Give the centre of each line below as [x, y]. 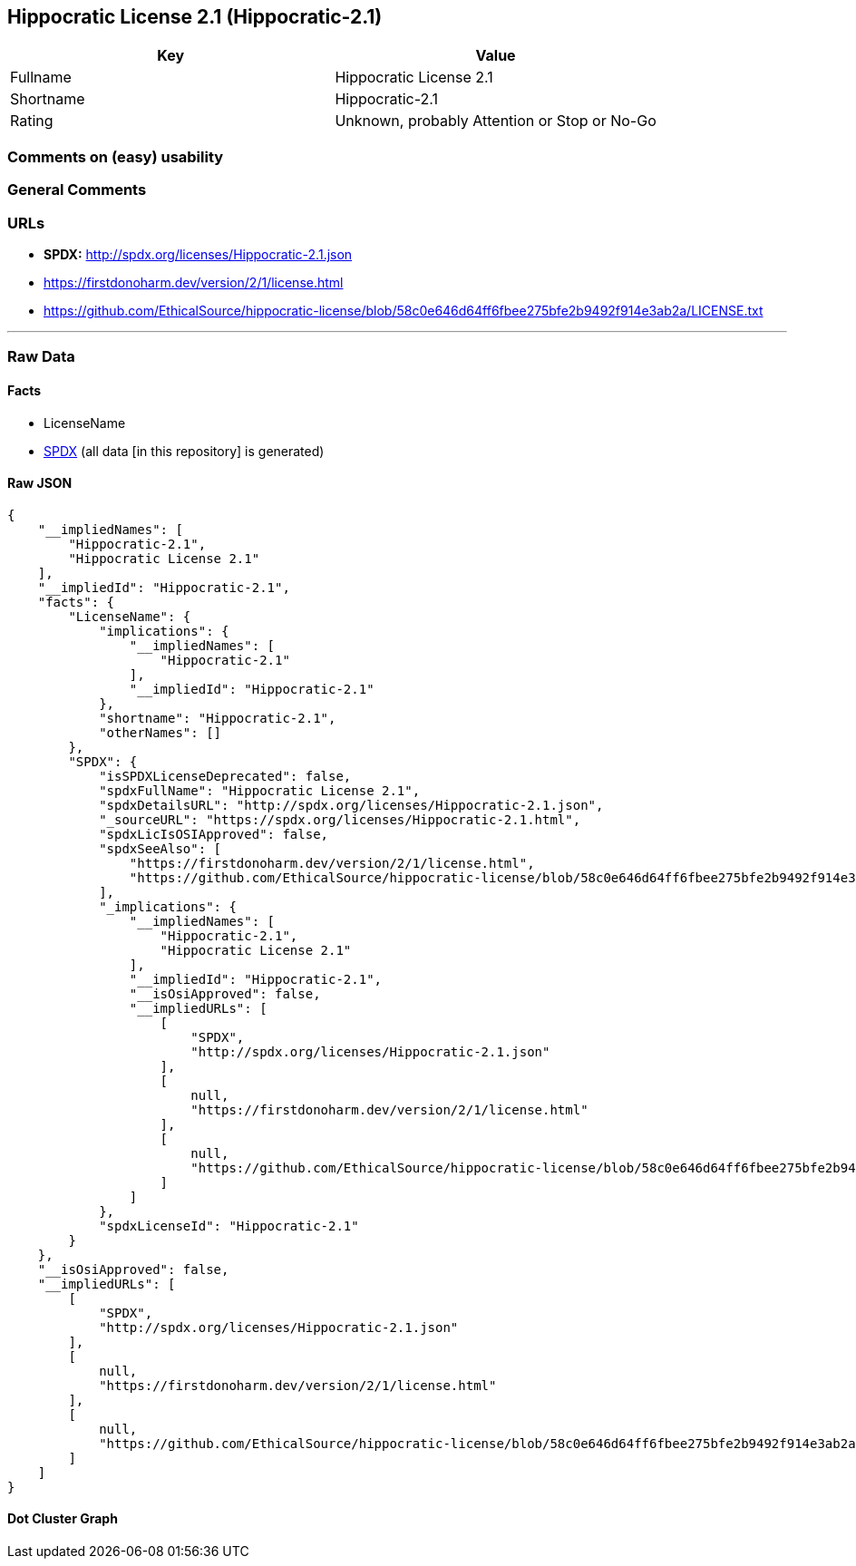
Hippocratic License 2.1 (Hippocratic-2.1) [195, 17]
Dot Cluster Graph [63, 1519]
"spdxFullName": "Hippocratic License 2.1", [260, 790]
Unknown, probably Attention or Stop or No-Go [496, 121]
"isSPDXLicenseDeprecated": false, [225, 776]
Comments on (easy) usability [116, 156]
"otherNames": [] [160, 732]
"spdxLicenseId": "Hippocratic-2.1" [229, 1226]
